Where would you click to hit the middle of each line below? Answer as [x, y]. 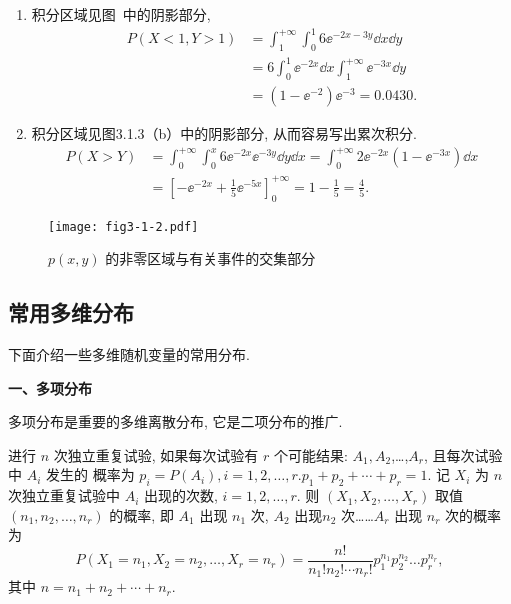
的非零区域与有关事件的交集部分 [210, 258]
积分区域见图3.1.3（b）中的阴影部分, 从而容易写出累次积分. [224, 133]
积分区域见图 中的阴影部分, [121, 14]
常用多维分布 [71, 312]
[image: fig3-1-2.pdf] [123, 226]
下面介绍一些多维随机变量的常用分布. [129, 353]
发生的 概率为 [90, 474]
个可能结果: [310, 454]
